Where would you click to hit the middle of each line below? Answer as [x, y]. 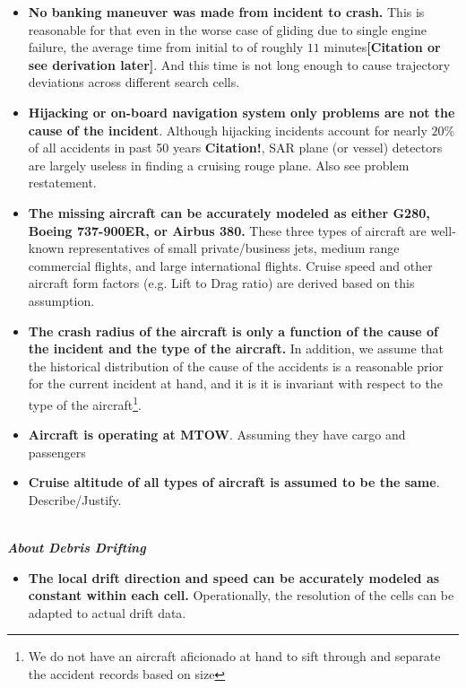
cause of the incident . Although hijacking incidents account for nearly [228, 130]
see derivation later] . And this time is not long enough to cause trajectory [239, 64]
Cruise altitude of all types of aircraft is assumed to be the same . [234, 482]
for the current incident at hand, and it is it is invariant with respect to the [235, 383]
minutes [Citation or [382, 47]
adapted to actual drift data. [107, 612]
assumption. [61, 300]
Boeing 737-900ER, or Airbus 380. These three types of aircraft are [227, 230]
